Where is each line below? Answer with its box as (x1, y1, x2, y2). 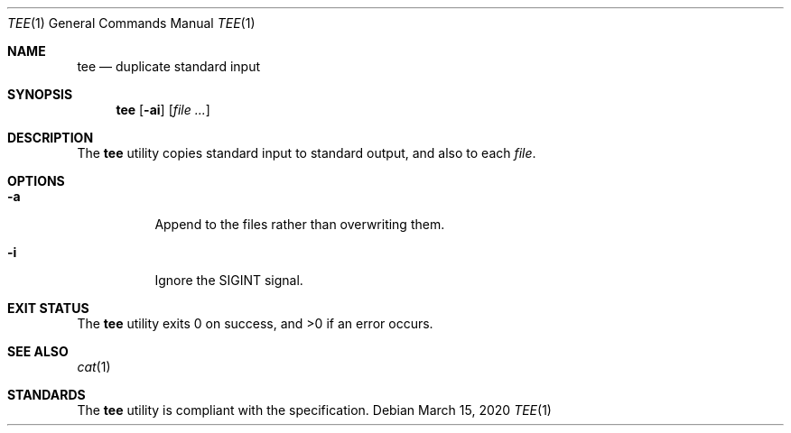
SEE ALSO (7, 344, 69, 359)
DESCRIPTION (7, 130, 94, 145)
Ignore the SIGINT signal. (154, 272, 303, 288)
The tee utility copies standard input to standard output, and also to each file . (77, 145, 536, 161)
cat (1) (77, 359, 111, 374)
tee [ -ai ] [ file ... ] (116, 102, 210, 117)
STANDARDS (7, 387, 86, 402)
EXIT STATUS (7, 300, 89, 316)
